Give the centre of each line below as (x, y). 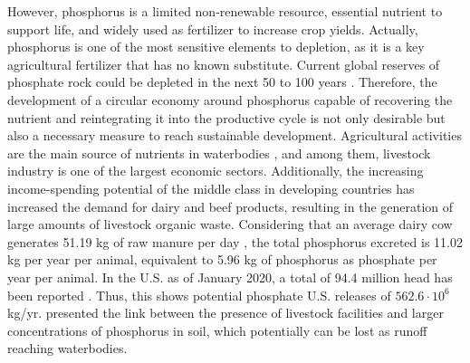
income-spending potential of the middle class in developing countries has (211, 188)
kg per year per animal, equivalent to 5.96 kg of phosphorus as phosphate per (222, 259)
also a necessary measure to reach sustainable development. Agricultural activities (235, 135)
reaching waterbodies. (67, 348)
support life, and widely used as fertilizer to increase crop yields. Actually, (213, 29)
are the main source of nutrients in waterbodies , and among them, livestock (219, 153)
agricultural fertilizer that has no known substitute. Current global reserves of (224, 64)
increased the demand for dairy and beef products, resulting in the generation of (230, 206)
